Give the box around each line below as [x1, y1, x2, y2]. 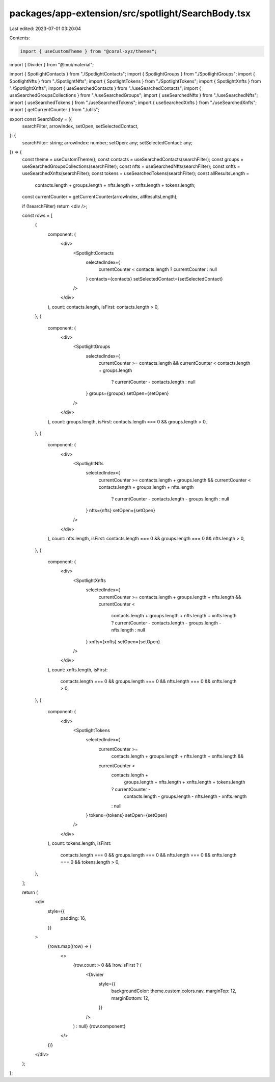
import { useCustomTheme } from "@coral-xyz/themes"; [20, 48, 157, 54]
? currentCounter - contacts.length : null [111, 379, 196, 385]
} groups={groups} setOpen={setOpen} [86, 390, 169, 396]
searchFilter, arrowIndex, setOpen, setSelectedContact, [22, 123, 139, 130]
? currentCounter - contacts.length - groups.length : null [111, 495, 229, 502]
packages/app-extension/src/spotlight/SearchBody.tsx [9, 8, 251, 19]
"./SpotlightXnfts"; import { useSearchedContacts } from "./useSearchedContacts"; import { [9, 85, 201, 91]
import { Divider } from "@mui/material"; [9, 61, 94, 67]
